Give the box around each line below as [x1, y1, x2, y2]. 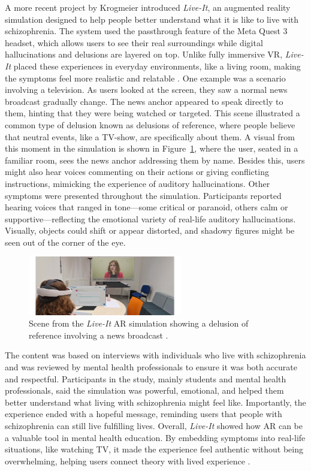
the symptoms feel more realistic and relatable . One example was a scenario [5, 71, 286, 84]
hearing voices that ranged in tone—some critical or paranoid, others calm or [5, 201, 288, 213]
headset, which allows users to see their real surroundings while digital [5, 36, 263, 49]
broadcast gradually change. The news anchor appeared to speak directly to [5, 95, 283, 107]
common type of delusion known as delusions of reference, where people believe [5, 118, 295, 131]
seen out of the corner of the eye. [5, 236, 126, 248]
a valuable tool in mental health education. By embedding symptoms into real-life [5, 431, 306, 443]
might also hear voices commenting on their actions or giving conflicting [5, 165, 269, 178]
